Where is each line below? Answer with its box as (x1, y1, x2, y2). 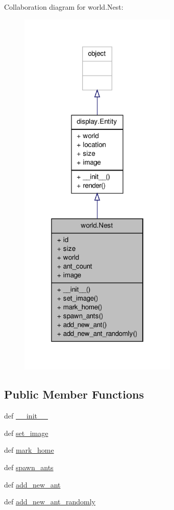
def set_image (4, 427, 48, 438)
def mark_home (4, 445, 54, 455)
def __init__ (4, 410, 48, 421)
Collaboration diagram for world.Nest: (4, 2, 123, 12)
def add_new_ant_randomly (4, 496, 95, 507)
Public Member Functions (4, 386, 144, 402)
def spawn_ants (4, 462, 54, 473)
